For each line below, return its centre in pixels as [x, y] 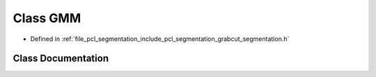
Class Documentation [61, 59]
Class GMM [47, 18]
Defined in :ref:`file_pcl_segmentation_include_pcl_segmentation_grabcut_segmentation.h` [160, 39]
